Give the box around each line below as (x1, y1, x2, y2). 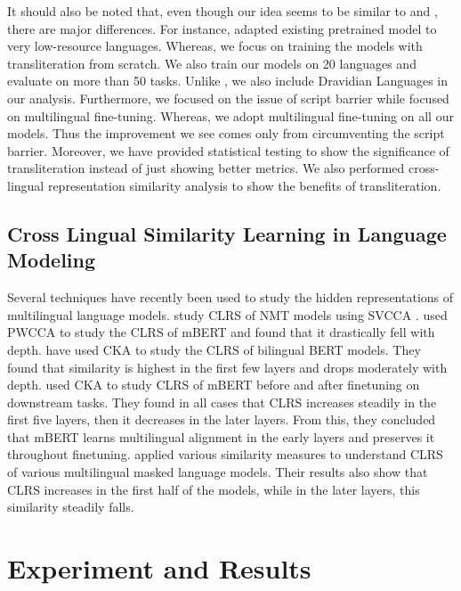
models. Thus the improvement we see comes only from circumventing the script (7, 124, 445, 143)
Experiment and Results (7, 550, 311, 587)
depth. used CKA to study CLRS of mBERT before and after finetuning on (7, 375, 420, 394)
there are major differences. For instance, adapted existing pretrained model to (7, 19, 437, 37)
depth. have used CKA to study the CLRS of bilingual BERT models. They (7, 340, 421, 358)
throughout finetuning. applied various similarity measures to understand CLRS (7, 445, 443, 464)
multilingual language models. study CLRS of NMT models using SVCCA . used (7, 305, 448, 324)
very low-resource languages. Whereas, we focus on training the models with (7, 37, 423, 55)
